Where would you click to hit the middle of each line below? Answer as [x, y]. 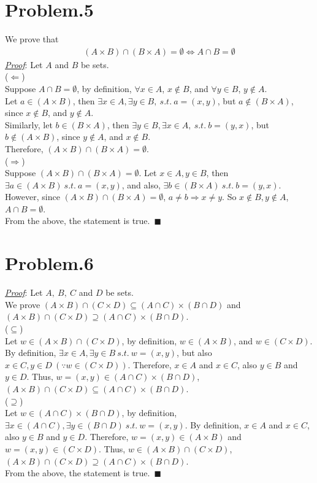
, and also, [141, 184]
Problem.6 [49, 263]
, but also [194, 353]
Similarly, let [29, 124]
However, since [32, 197]
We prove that [32, 39]
